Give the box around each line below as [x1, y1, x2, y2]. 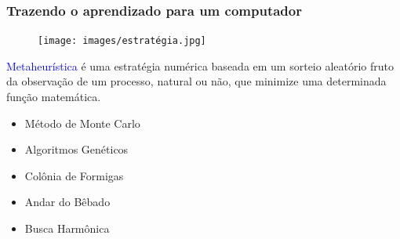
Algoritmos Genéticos [24, 141, 129, 158]
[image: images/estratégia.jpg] [38, 35, 206, 47]
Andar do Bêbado [24, 194, 111, 210]
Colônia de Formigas [24, 167, 124, 183]
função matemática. [6, 89, 101, 105]
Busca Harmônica [24, 220, 110, 237]
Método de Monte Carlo [24, 114, 140, 131]
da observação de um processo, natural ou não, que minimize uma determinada [6, 73, 387, 89]
